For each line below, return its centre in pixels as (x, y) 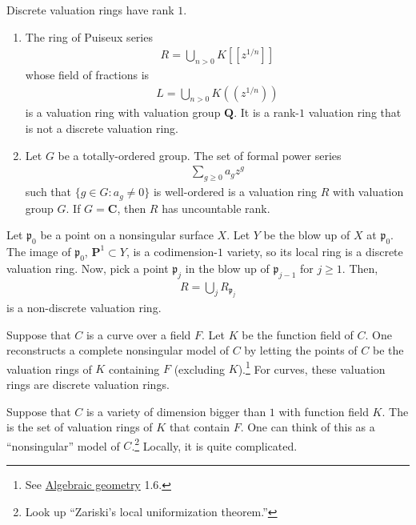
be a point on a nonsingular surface (127, 235)
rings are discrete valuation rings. (88, 385)
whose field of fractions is (87, 75)
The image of (39, 251)
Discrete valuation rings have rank (90, 10)
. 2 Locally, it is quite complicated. (214, 444)
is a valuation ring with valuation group (123, 112)
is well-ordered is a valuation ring (235, 192)
